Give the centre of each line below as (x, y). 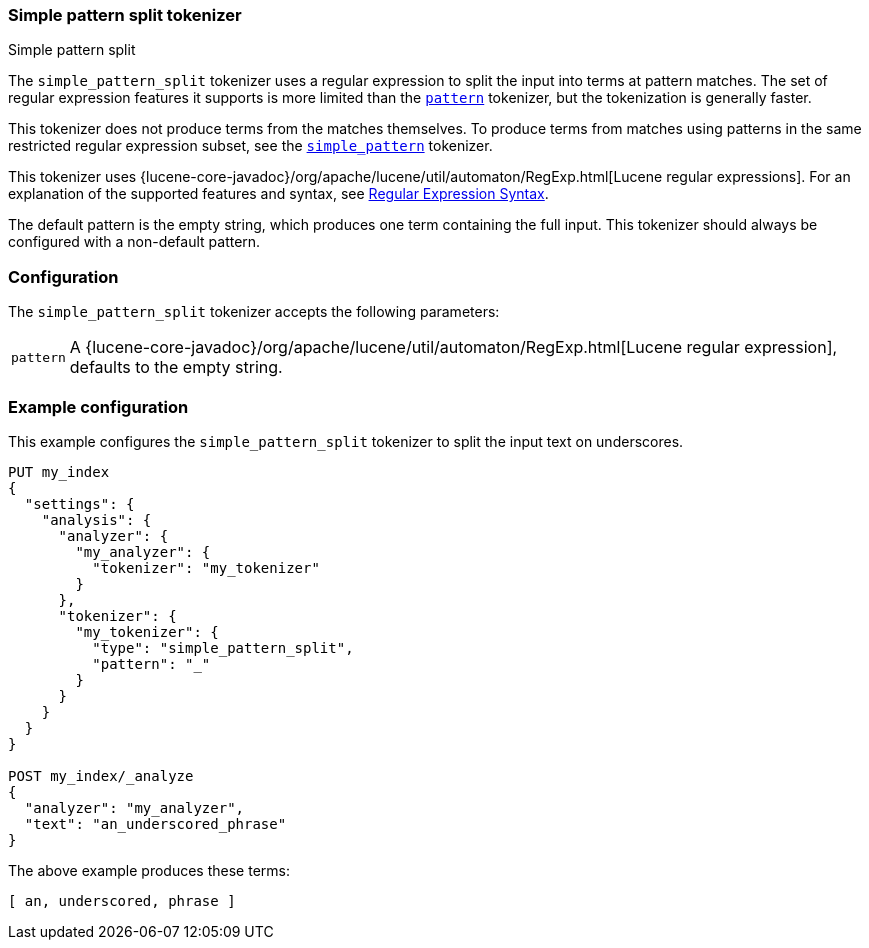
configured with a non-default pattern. (134, 242)
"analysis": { (96, 519)
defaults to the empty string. (176, 367)
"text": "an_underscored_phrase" (155, 823)
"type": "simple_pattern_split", (223, 647)
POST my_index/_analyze (101, 775)
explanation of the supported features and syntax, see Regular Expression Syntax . (278, 194)
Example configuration (98, 406)
